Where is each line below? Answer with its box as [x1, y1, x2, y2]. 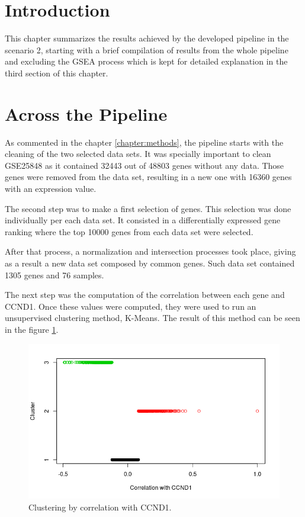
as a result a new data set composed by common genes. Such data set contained [5, 256, 295, 269]
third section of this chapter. [5, 66, 108, 79]
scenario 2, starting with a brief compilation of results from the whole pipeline [5, 43, 288, 56]
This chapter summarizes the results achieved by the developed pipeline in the [5, 32, 289, 44]
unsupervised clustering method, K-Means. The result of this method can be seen [5, 312, 300, 324]
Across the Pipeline [5, 101, 168, 126]
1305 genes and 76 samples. [5, 268, 104, 281]
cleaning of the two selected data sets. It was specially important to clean [5, 147, 271, 160]
